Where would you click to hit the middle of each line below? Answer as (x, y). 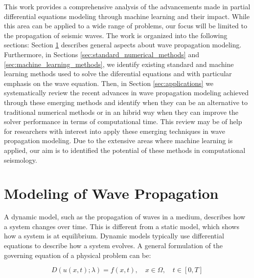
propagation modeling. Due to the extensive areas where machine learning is (118, 140)
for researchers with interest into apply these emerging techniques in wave (115, 131)
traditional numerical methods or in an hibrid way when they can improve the (121, 112)
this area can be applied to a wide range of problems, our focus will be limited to (126, 26)
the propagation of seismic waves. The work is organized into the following (116, 35)
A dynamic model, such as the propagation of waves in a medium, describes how (125, 217)
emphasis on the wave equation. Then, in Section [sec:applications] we (109, 83)
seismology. (21, 160)
